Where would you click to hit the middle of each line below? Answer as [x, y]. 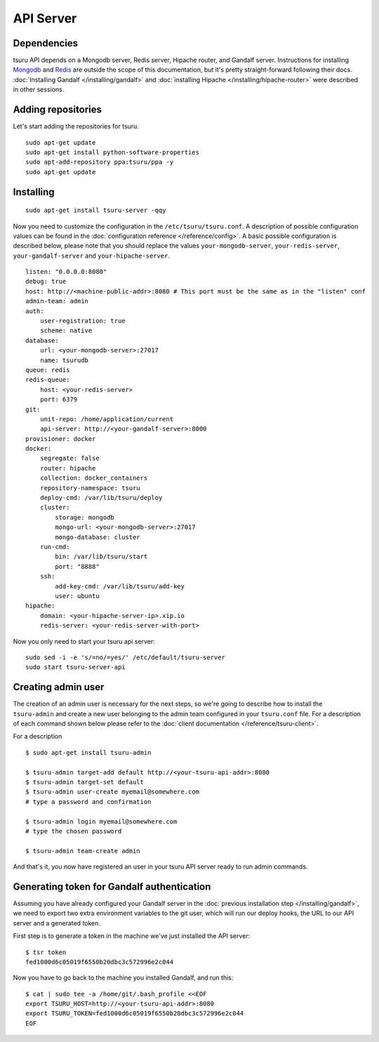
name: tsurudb [64, 360]
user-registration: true [82, 321]
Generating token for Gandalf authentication [112, 886]
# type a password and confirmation [88, 802]
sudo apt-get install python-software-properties [113, 152]
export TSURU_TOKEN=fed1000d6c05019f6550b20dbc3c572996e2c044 [135, 1014]
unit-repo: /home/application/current [107, 419]
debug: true [46, 282]
